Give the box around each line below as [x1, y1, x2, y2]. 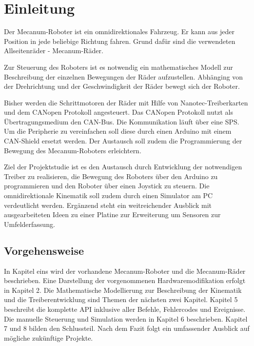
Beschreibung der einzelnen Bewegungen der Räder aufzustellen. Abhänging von [4, 71, 243, 81]
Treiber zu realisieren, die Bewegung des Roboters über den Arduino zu [4, 171, 218, 181]
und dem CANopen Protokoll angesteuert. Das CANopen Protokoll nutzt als [4, 107, 233, 117]
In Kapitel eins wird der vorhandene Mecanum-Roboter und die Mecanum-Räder [4, 265, 246, 276]
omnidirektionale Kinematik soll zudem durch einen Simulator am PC [4, 190, 213, 201]
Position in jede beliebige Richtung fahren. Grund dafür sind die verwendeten [4, 36, 235, 46]
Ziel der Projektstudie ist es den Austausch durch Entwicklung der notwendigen [4, 162, 242, 172]
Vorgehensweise [4, 243, 84, 258]
